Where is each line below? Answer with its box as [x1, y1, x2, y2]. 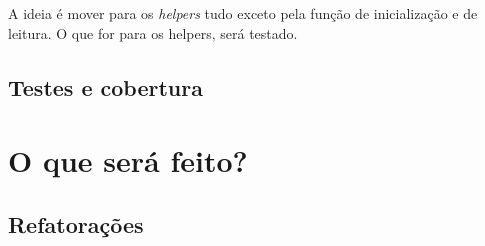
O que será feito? [8, 140, 248, 181]
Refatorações [8, 208, 144, 239]
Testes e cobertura [8, 71, 203, 102]
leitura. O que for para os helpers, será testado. [8, 22, 298, 43]
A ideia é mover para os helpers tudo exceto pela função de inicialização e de [8, 3, 478, 23]
